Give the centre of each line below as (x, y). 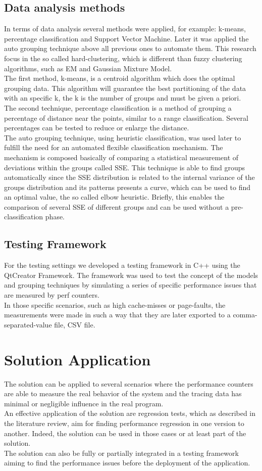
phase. (55, 217)
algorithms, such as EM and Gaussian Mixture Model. (88, 68)
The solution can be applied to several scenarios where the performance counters (129, 383)
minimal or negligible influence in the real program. (84, 403)
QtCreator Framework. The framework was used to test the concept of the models (131, 275)
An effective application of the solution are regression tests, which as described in (130, 413)
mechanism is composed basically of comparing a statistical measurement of (121, 157)
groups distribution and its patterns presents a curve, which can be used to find (127, 187)
